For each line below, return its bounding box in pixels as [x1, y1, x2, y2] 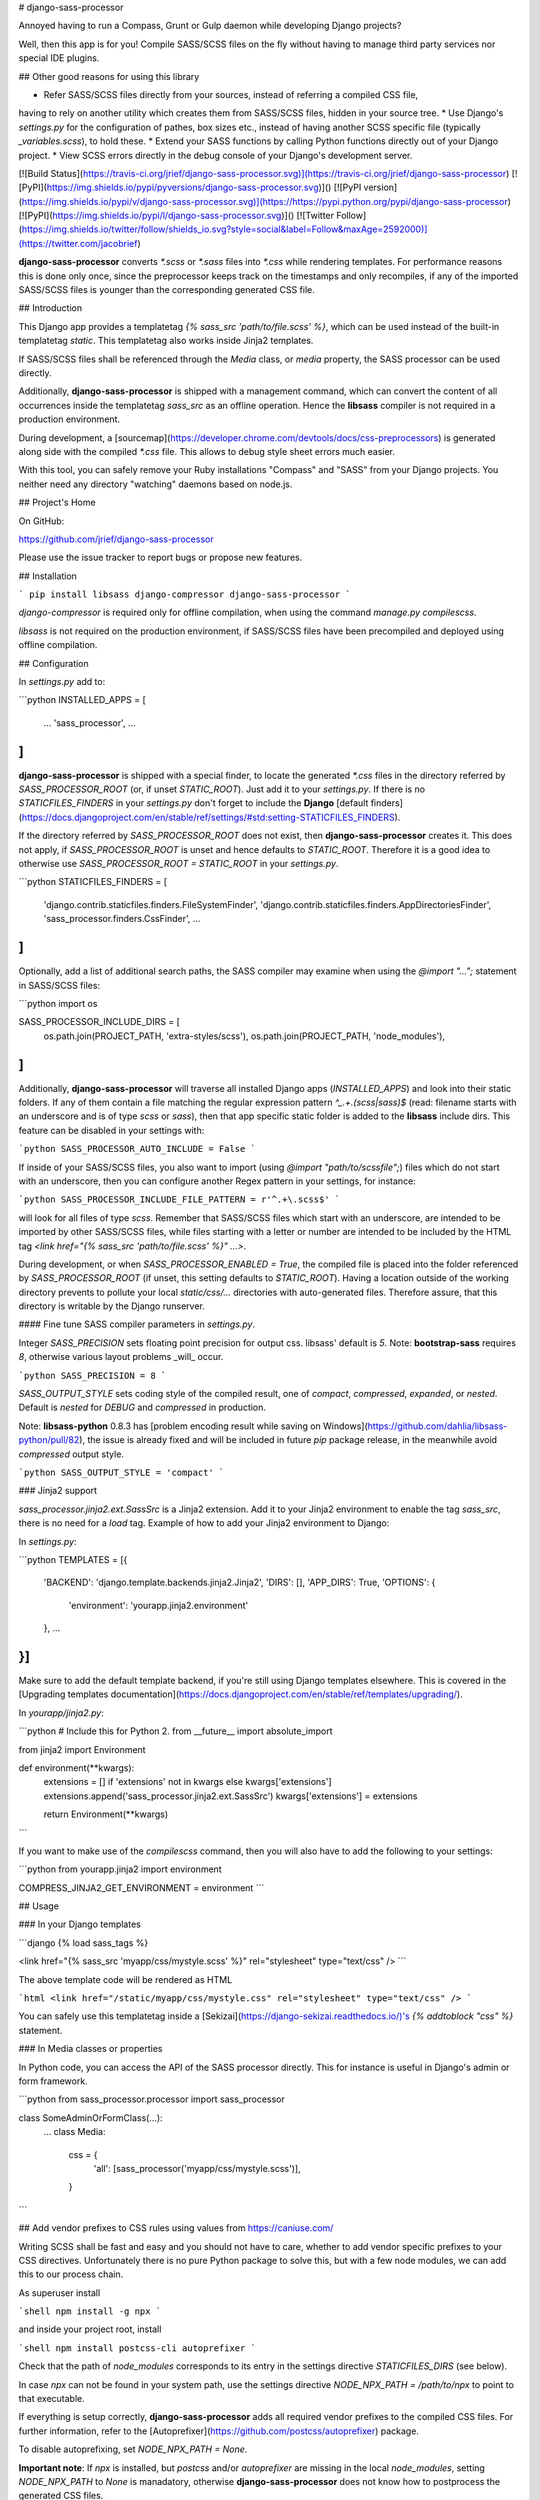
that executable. [18, 2393, 85, 2405]
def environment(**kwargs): [18, 1761, 135, 1774]
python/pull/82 [18, 1434, 80, 1446]
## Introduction [18, 302, 83, 314]
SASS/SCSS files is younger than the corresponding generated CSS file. [18, 284, 315, 296]
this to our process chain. [18, 2268, 124, 2280]
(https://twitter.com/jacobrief [18, 237, 138, 249]
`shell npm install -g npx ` [18, 2306, 162, 2317]
